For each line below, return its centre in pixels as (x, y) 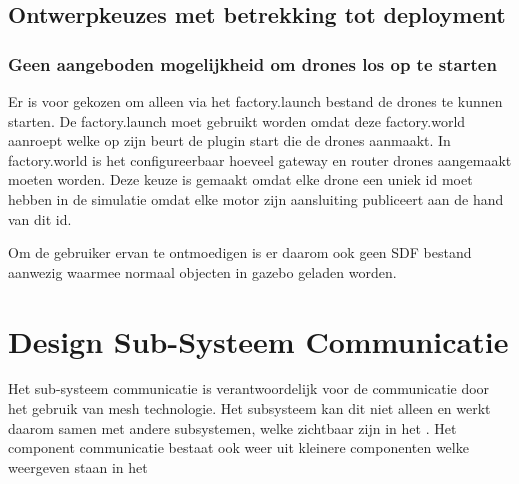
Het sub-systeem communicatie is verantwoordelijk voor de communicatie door (249, 388)
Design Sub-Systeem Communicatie (258, 340)
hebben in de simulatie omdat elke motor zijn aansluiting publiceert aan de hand (256, 198)
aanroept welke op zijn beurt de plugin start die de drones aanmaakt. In (229, 140)
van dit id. (40, 218)
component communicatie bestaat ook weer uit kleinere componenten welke (238, 447)
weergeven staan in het (78, 466)
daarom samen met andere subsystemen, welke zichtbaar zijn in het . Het (232, 427)
